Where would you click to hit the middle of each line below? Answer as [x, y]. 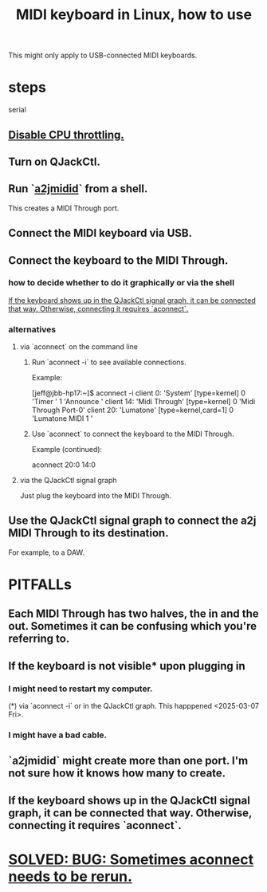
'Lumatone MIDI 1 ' [62, 418]
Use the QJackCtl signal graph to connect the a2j [132, 521]
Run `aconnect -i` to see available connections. [109, 362]
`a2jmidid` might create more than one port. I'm [128, 761]
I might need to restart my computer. [80, 689]
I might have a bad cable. [58, 735]
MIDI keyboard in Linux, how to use [134, 15]
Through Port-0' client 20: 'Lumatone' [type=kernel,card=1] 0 [132, 410]
